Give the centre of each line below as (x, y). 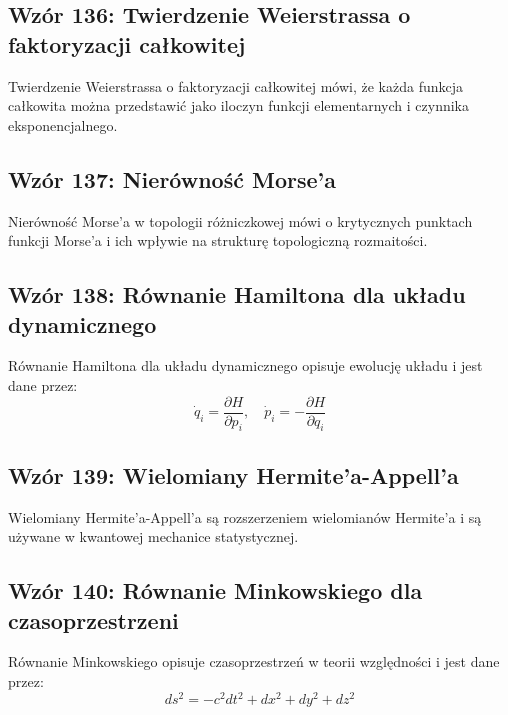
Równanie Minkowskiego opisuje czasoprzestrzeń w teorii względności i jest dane (254, 661)
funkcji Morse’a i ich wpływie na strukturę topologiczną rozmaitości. (218, 240)
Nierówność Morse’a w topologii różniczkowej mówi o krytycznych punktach (240, 220)
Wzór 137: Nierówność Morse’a (172, 178)
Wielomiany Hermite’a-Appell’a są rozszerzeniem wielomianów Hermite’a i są (245, 516)
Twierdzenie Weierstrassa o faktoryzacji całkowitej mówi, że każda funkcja (235, 85)
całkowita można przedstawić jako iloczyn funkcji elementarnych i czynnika (239, 105)
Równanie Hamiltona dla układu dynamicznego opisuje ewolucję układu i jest (245, 365)
